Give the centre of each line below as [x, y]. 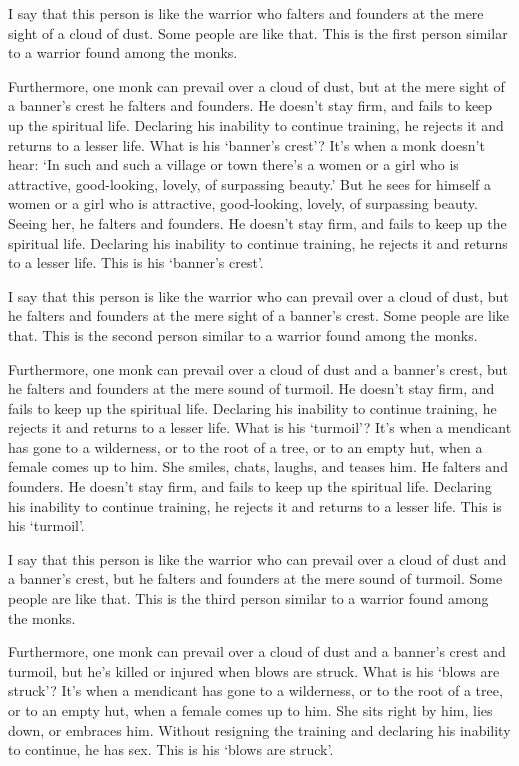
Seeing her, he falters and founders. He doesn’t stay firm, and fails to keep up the [257, 222]
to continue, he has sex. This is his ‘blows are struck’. [171, 749]
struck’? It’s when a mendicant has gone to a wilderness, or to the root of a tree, [255, 690]
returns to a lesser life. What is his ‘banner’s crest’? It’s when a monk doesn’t [246, 144]
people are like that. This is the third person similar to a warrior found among [248, 598]
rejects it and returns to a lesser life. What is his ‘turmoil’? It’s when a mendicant [260, 427]
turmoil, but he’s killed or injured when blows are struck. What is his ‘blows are [254, 670]
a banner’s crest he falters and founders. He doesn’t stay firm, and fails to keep [250, 105]
